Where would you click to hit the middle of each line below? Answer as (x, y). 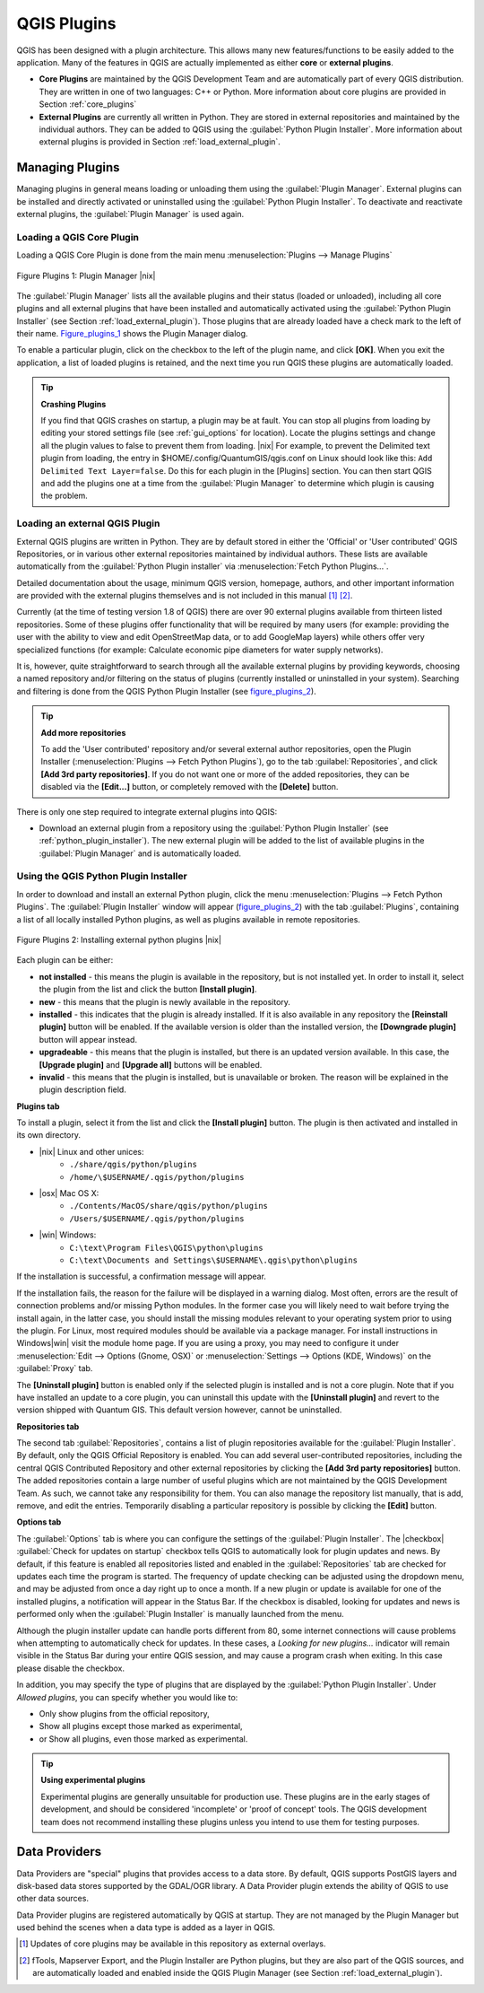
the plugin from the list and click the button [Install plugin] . (148, 989)
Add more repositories (83, 732)
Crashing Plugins (73, 404)
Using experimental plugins (93, 1780)
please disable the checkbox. (71, 1668)
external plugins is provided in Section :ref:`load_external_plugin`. (160, 142)
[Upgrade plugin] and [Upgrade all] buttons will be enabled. (151, 1064)
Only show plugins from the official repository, (124, 1713)
